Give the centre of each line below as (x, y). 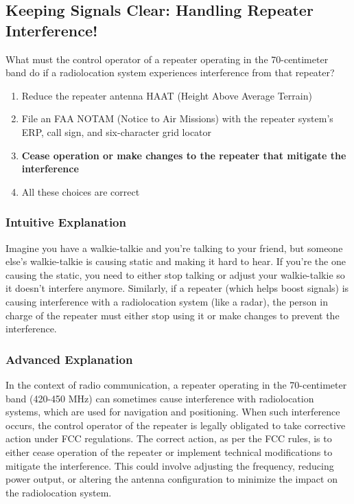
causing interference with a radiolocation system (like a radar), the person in (167, 301)
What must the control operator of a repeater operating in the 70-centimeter (167, 59)
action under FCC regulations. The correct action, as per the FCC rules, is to (169, 438)
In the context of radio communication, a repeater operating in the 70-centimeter (176, 384)
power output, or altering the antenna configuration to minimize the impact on (172, 479)
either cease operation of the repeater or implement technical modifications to (169, 451)
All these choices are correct (81, 191)
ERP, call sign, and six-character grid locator (117, 131)
